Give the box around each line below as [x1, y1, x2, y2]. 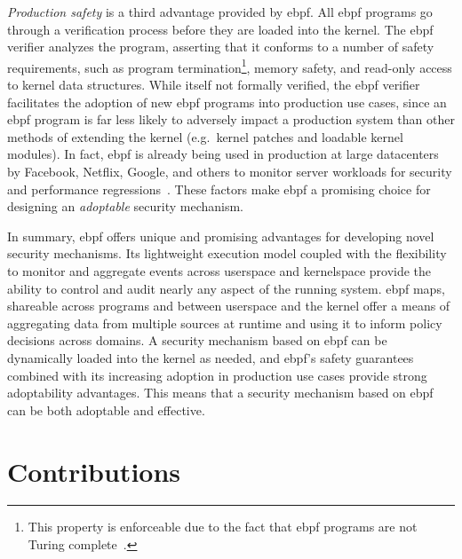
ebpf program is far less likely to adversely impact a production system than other [7, 110, 455, 129]
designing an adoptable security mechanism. [7, 197, 243, 216]
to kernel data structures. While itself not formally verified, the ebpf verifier [7, 75, 420, 94]
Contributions [7, 453, 181, 489]
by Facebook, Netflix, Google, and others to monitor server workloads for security [7, 162, 452, 180]
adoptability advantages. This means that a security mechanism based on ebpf [7, 383, 434, 402]
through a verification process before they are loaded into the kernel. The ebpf [7, 20, 434, 38]
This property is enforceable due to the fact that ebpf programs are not [28, 517, 418, 536]
